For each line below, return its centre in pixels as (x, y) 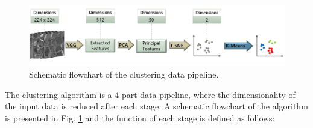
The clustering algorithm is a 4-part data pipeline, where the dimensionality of (150, 94)
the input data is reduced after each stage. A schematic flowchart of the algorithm (156, 106)
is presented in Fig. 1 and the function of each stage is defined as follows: (140, 117)
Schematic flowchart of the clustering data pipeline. (124, 74)
